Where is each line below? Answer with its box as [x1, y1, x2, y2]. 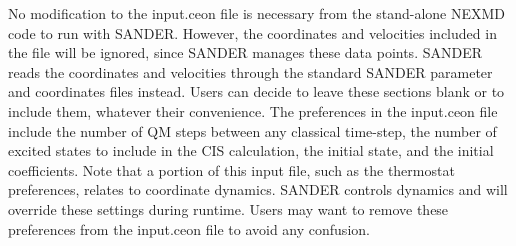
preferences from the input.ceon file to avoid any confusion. [8, 218, 370, 239]
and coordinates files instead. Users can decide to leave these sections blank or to [8, 81, 505, 102]
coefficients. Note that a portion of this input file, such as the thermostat [8, 159, 455, 180]
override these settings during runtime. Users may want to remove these [8, 198, 449, 219]
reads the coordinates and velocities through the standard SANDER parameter [8, 61, 493, 82]
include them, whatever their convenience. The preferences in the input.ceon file [8, 100, 498, 121]
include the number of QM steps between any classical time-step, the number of [8, 120, 497, 141]
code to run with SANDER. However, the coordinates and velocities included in [8, 22, 497, 43]
